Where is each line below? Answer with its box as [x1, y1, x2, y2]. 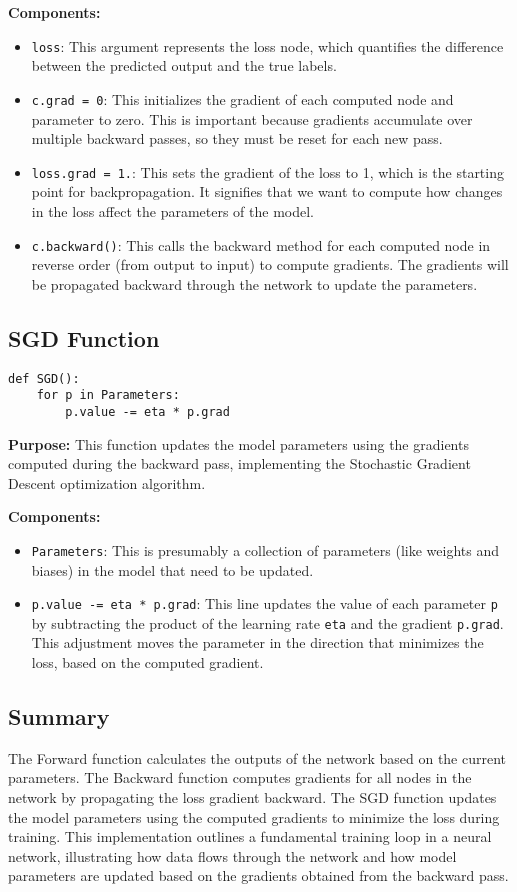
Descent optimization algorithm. [8, 472, 206, 493]
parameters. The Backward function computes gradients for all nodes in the [8, 767, 472, 788]
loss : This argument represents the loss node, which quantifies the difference [31, 35, 504, 56]
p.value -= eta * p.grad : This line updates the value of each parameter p [31, 593, 498, 614]
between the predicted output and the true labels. [31, 55, 337, 76]
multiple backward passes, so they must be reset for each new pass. [31, 128, 443, 149]
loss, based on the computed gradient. [31, 652, 264, 673]
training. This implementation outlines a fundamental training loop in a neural [8, 826, 492, 847]
